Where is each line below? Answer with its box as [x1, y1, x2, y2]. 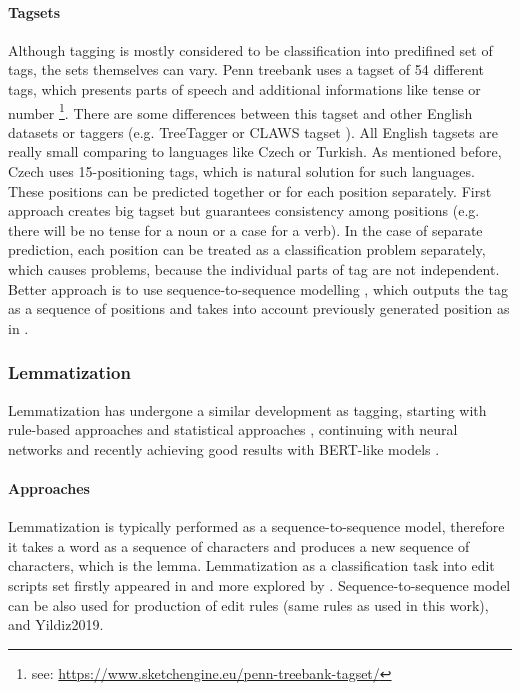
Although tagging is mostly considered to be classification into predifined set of [8, 39, 493, 60]
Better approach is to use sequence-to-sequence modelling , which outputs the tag [8, 278, 508, 299]
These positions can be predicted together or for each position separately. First [8, 180, 492, 201]
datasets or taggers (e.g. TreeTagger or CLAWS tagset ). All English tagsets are [8, 121, 498, 142]
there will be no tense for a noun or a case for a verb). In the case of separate [8, 219, 483, 240]
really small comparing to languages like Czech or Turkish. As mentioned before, [8, 141, 502, 162]
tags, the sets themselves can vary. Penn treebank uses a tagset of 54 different [8, 59, 485, 80]
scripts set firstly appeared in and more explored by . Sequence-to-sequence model [8, 574, 511, 595]
